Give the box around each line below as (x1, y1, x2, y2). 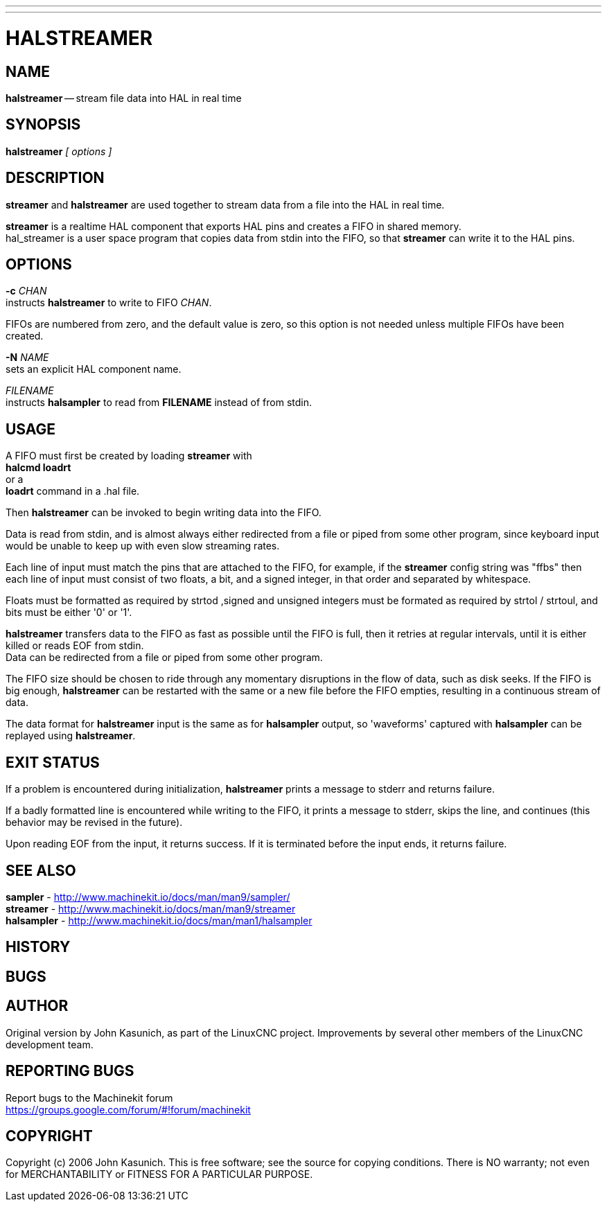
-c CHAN (6, 285, 47, 297)
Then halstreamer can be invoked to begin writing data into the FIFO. (6, 506, 322, 519)
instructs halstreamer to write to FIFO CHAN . (6, 297, 212, 309)
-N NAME (6, 351, 49, 364)
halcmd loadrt (6, 461, 71, 474)
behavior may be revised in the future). (6, 816, 183, 829)
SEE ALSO (6, 861, 76, 879)
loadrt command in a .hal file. (6, 485, 140, 497)
